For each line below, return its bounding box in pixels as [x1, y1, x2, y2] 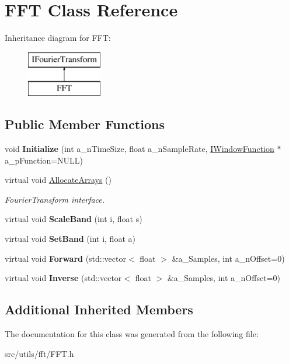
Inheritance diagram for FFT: [5, 32, 111, 44]
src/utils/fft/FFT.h [5, 347, 74, 359]
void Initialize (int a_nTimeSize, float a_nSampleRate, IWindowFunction [5, 143, 274, 155]
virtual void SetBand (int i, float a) [5, 233, 135, 245]
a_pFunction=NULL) [5, 154, 83, 166]
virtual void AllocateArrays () [5, 174, 112, 186]
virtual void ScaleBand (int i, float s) [5, 213, 142, 225]
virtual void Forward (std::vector [5, 252, 126, 264]
